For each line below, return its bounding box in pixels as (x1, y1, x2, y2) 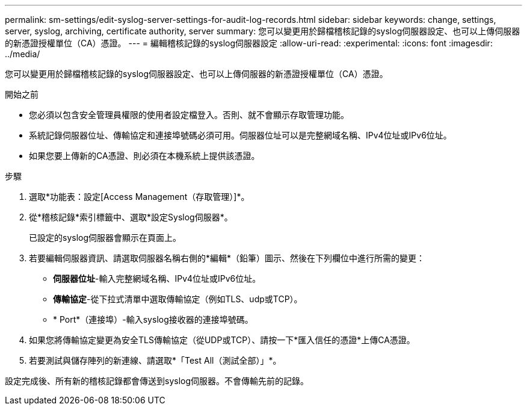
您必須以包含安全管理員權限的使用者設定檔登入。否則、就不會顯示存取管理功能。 (29, 110, 349, 120)
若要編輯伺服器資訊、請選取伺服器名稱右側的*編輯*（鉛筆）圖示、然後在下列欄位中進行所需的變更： (29, 253, 425, 263)
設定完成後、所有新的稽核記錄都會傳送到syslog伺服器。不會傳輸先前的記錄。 (5, 376, 309, 386)
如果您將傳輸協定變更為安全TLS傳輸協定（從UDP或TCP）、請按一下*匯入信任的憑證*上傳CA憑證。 (29, 335, 415, 345)
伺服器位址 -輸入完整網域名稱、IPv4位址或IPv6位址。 (53, 273, 261, 284)
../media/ (5, 49, 40, 59)
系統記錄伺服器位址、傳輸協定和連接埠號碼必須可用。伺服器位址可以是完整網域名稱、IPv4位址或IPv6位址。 (29, 130, 452, 140)
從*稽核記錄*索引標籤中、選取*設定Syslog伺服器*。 (29, 212, 233, 222)
